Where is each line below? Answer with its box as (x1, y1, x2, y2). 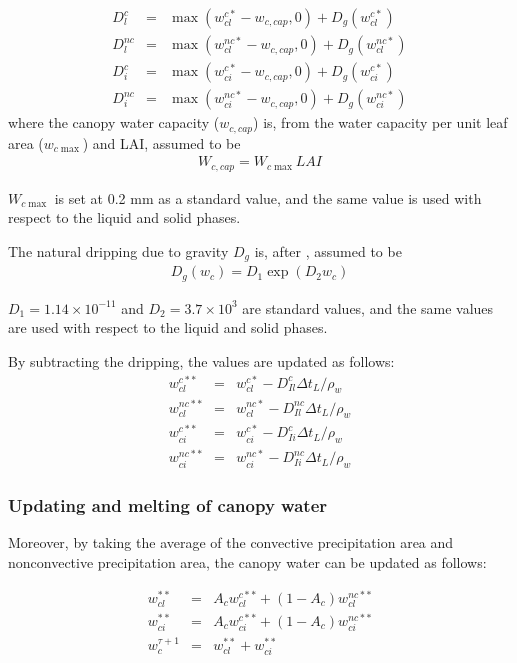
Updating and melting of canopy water (8, 493, 328, 518)
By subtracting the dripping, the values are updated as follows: (8, 350, 395, 371)
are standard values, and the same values (242, 297, 494, 318)
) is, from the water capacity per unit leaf (253, 112, 508, 133)
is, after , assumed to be (254, 240, 402, 261)
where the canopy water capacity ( (8, 112, 220, 133)
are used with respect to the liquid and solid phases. (8, 317, 328, 338)
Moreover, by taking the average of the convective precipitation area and (8, 532, 454, 553)
